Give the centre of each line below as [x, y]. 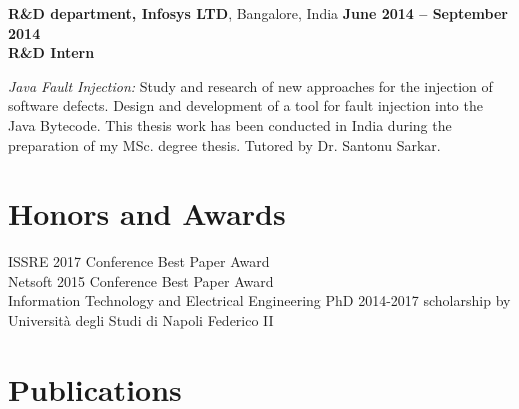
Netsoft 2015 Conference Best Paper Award [141, 280]
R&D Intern [51, 52]
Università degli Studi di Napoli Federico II [141, 320]
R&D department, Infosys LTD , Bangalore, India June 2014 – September [258, 13]
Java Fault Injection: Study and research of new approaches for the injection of [250, 85]
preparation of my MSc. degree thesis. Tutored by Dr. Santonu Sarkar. [224, 144]
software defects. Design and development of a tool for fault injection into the [245, 105]
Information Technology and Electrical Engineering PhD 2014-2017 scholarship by [259, 300]
